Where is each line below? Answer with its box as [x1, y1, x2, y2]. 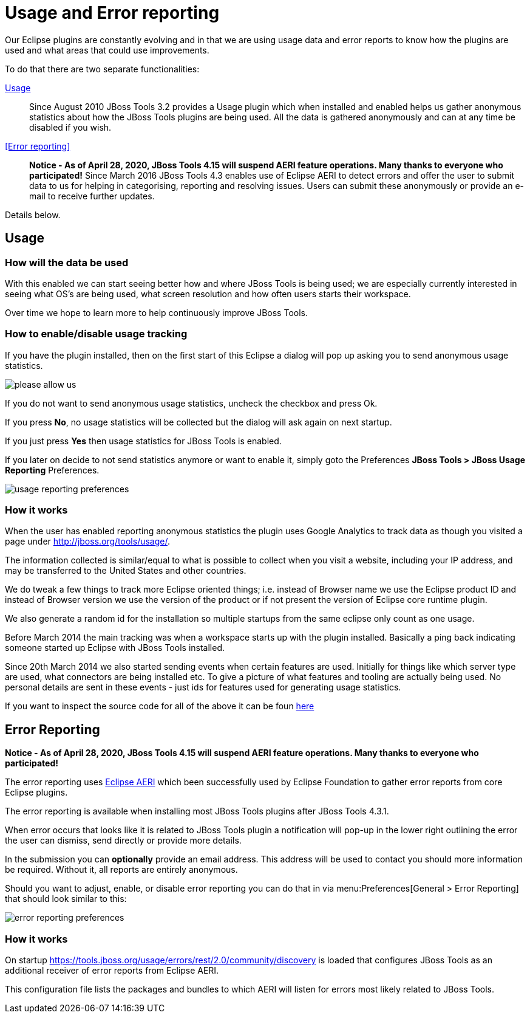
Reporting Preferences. [5, 464, 100, 475]
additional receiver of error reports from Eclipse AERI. [5, 965, 219, 976]
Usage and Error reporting [5, 2, 220, 23]
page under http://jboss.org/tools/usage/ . [5, 536, 170, 547]
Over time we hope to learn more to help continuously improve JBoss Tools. [5, 307, 308, 318]
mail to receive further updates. [29, 190, 155, 201]
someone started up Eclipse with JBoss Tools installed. [5, 642, 225, 653]
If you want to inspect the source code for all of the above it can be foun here [5, 701, 314, 712]
